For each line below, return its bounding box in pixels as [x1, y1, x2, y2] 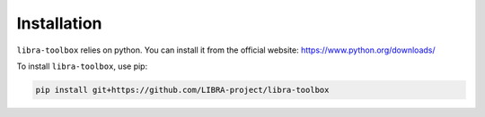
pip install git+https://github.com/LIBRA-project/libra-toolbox [35, 85, 330, 95]
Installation [16, 13, 102, 33]
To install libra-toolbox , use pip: [16, 61, 148, 71]
